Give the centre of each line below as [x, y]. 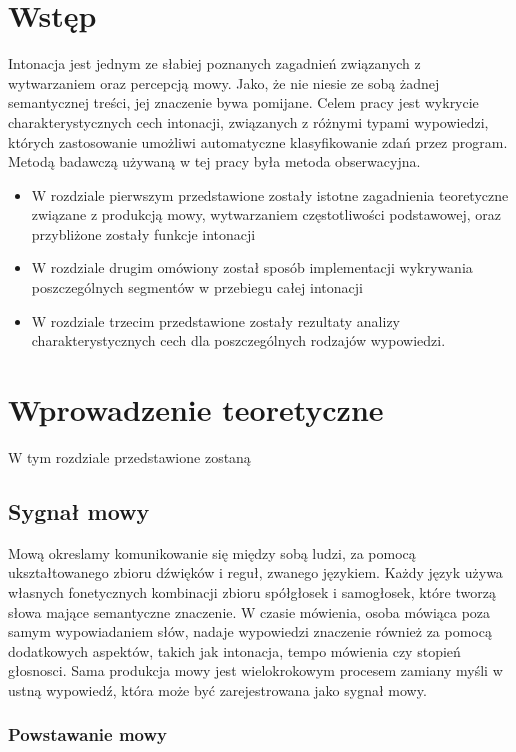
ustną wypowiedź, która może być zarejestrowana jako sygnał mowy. [217, 689]
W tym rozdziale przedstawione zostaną [129, 456]
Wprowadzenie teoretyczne [196, 409]
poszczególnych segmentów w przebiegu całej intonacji [197, 287]
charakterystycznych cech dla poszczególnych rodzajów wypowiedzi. [238, 340]
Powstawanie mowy [88, 734]
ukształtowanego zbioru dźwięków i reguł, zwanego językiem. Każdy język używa [255, 572]
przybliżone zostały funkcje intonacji [143, 233]
